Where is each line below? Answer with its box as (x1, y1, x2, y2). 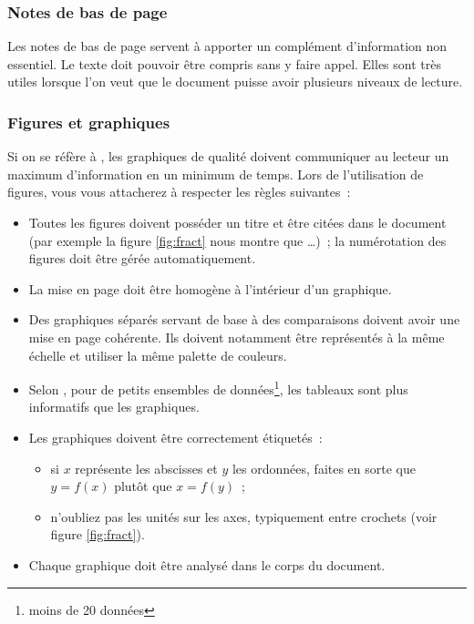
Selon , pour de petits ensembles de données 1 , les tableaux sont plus (28, 377, 408, 398)
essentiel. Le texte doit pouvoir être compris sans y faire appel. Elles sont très (7, 54, 441, 73)
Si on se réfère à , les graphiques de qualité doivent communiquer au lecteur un (7, 147, 449, 166)
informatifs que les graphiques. (28, 397, 200, 416)
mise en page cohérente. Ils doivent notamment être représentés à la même (28, 327, 445, 346)
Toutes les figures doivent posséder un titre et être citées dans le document (28, 213, 447, 231)
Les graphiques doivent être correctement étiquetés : (28, 428, 323, 446)
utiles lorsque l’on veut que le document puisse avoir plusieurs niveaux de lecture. (7, 72, 463, 91)
